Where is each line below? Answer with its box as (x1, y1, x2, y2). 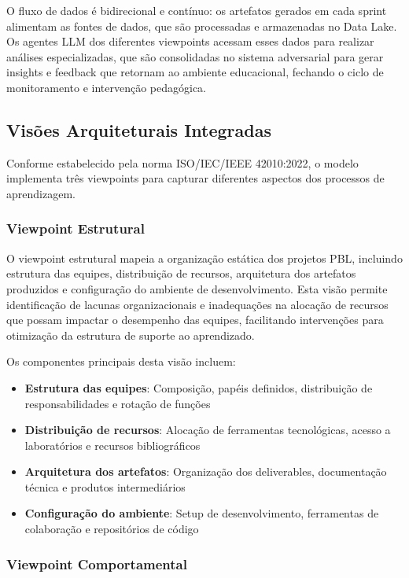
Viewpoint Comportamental (6, 554, 187, 573)
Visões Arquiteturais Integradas (6, 117, 271, 142)
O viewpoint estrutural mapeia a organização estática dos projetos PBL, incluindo (6, 249, 403, 266)
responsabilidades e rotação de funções (24, 395, 211, 411)
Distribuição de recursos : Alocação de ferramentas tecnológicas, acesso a (24, 422, 391, 438)
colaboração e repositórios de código (24, 521, 199, 537)
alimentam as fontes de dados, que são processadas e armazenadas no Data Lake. (6, 17, 397, 34)
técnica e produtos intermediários (24, 478, 186, 495)
